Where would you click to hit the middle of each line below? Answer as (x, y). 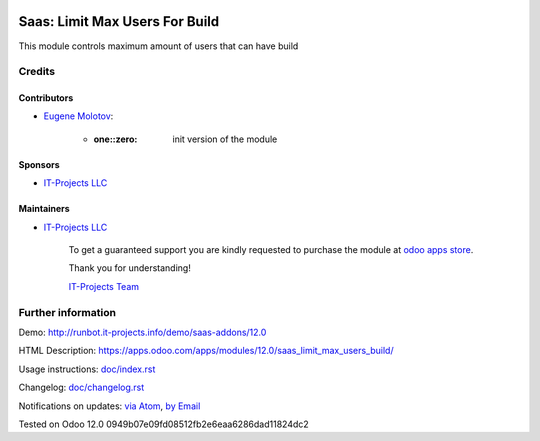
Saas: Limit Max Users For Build (119, 21)
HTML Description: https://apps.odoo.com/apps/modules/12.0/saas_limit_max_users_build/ (206, 351)
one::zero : (115, 139)
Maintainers (44, 209)
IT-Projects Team (104, 286)
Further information (67, 312)
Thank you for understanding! (130, 268)
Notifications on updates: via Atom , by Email (109, 406)
